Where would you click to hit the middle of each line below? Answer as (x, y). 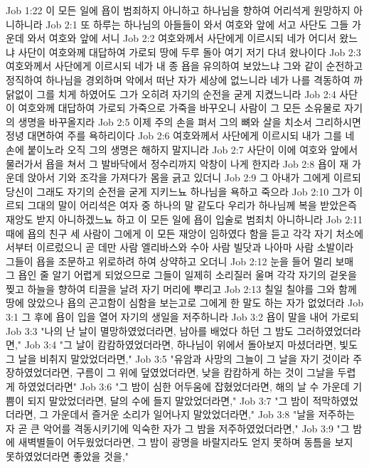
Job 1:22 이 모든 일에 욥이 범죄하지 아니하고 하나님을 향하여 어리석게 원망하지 (178, 10)
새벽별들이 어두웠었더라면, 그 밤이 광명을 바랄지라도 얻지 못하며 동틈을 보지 (186, 442)
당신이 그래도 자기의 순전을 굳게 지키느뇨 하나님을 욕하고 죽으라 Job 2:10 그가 (178, 191)
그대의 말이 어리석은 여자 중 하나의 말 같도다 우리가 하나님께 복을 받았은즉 (192, 205)
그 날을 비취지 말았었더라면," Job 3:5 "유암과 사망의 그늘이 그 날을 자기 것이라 (178, 358)
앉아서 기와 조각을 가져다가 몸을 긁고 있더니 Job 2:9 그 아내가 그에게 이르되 (194, 177)
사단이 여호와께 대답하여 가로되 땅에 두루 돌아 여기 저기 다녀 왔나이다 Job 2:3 (189, 52)
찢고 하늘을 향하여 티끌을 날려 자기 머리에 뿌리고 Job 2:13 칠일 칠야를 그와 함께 (181, 288)
